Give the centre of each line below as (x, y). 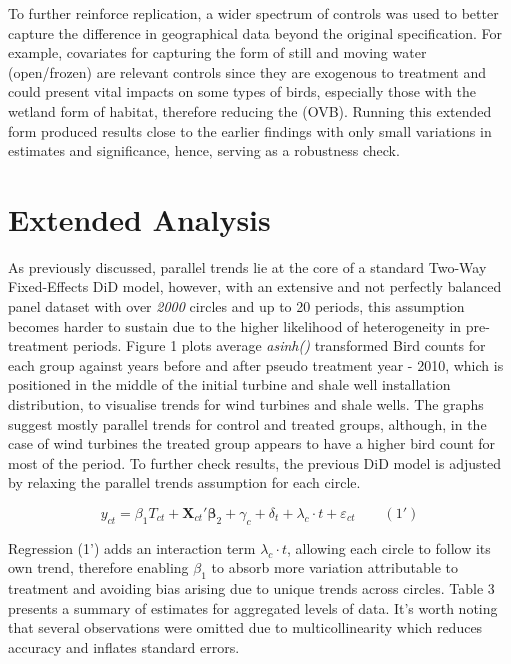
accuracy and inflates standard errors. (124, 646)
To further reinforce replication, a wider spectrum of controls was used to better (253, 13)
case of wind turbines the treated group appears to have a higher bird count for (252, 443)
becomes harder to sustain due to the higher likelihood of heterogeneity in (235, 325)
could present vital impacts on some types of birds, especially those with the (242, 91)
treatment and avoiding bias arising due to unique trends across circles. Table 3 (251, 588)
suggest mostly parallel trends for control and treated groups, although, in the (247, 423)
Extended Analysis (139, 218)
